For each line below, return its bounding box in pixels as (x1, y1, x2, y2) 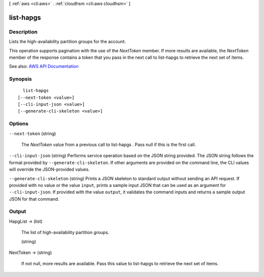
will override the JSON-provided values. (9, 166, 90, 172)
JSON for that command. (9, 196, 60, 202)
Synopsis (9, 76, 32, 83)
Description (9, 28, 38, 35)
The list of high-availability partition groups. (21, 230, 110, 235)
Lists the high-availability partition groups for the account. (9, 39, 126, 45)
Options (9, 120, 29, 127)
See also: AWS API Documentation (9, 64, 79, 69)
